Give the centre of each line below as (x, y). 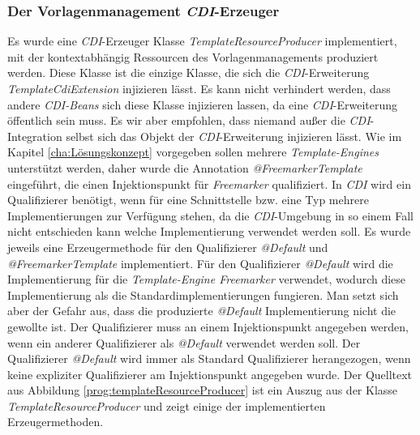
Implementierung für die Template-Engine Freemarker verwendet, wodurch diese (207, 279)
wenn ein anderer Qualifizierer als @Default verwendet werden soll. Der (184, 342)
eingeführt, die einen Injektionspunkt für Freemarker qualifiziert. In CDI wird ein (209, 183)
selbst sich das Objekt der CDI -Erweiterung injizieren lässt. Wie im (234, 136)
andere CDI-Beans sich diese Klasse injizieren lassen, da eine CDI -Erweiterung (203, 104)
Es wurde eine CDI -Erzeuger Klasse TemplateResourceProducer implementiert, (202, 41)
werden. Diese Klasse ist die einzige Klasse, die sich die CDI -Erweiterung (189, 72)
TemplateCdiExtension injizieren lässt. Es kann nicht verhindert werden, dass (199, 88)
